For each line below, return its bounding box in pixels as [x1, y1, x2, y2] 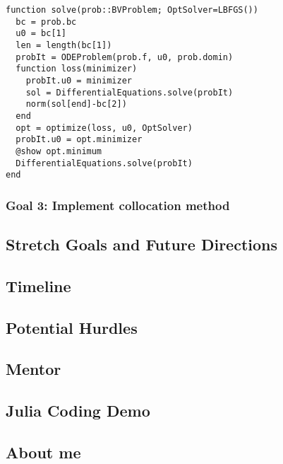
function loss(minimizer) [16, 64, 138, 74]
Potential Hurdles [6, 316, 138, 338]
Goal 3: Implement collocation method [6, 196, 230, 214]
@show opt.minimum [16, 146, 102, 156]
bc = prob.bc [16, 16, 77, 27]
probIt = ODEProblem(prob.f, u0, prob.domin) [16, 52, 234, 62]
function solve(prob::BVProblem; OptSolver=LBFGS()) [6, 5, 258, 15]
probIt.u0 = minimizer [25, 75, 132, 86]
